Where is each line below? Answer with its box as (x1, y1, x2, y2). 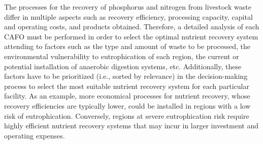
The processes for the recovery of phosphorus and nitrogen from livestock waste (4, 2, 251, 12)
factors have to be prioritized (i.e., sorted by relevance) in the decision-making (4, 71, 248, 81)
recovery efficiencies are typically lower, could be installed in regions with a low (4, 100, 251, 111)
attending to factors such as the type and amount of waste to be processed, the (4, 41, 251, 52)
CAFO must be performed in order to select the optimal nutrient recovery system (4, 31, 258, 41)
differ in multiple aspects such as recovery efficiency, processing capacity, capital (4, 11, 253, 22)
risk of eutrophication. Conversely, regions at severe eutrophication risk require (4, 110, 249, 121)
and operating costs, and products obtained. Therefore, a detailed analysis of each (4, 21, 259, 32)
